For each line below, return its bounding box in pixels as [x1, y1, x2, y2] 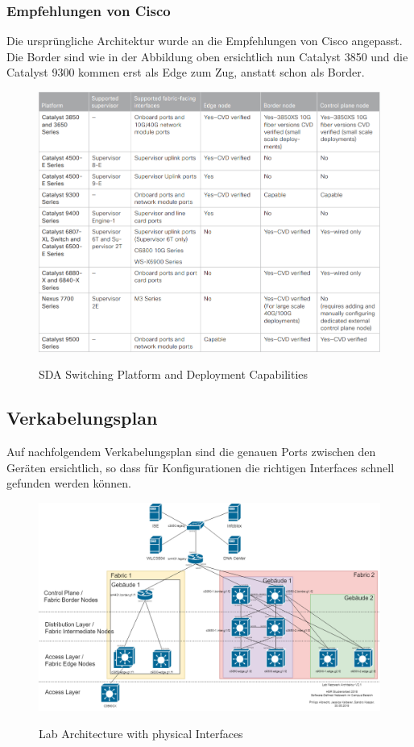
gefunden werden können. [6, 475, 131, 492]
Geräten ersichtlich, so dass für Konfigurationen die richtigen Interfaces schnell [6, 459, 395, 475]
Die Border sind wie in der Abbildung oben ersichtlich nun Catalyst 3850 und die [6, 48, 408, 64]
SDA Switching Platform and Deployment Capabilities [39, 366, 308, 383]
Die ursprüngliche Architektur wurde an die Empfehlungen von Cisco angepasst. [6, 32, 403, 49]
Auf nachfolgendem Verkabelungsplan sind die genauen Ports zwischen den [6, 443, 376, 460]
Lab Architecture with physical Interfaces [39, 724, 243, 741]
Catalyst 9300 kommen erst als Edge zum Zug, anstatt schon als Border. [6, 64, 365, 81]
